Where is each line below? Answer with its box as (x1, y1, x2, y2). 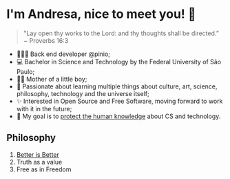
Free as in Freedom (16, 165, 72, 173)
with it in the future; (16, 104, 72, 113)
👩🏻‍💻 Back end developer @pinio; (16, 50, 111, 58)
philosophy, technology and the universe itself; (16, 89, 149, 97)
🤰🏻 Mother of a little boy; (16, 75, 87, 83)
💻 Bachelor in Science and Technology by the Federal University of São (16, 57, 222, 66)
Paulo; (16, 67, 35, 75)
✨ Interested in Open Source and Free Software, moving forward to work (16, 97, 223, 105)
